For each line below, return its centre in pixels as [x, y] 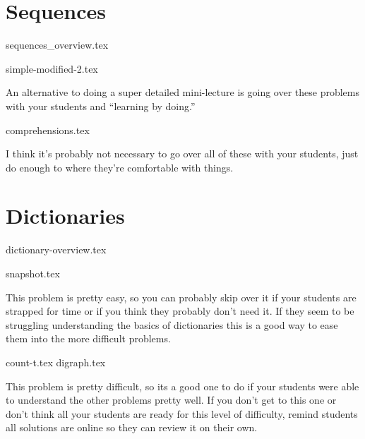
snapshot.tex [33, 273]
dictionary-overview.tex [56, 249]
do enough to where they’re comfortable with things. [120, 167]
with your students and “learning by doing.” [101, 106]
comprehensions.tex [48, 130]
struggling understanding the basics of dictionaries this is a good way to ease [172, 324]
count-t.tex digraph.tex [56, 362]
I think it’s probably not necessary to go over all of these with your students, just [182, 154]
